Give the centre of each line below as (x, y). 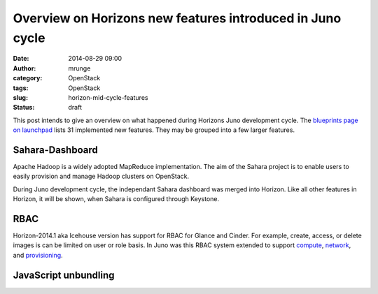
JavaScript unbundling (64, 275)
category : (28, 78)
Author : (24, 68)
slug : (20, 97)
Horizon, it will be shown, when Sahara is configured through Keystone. (116, 199)
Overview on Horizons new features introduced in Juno (177, 18)
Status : (24, 108)
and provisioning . (38, 255)
